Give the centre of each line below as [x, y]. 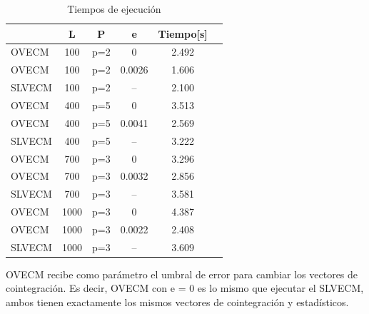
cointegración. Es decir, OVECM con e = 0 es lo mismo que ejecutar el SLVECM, [185, 288]
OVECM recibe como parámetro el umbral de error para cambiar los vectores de [182, 274]
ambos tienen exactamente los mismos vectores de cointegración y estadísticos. [177, 302]
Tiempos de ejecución [114, 9]
